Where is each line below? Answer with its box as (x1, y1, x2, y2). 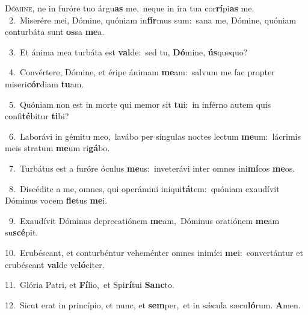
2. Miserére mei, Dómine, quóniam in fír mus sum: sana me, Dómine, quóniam (8, 13, 297, 26)
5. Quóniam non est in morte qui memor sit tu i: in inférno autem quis (8, 98, 271, 110)
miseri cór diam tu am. (5, 77, 84, 90)
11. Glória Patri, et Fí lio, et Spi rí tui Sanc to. (5, 278, 174, 291)
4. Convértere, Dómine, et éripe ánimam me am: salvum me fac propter (8, 66, 275, 78)
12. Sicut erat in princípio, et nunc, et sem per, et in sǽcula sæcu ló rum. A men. (5, 298, 301, 311)
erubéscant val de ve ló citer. (5, 258, 105, 270)
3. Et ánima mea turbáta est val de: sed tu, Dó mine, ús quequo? (8, 45, 248, 58)
